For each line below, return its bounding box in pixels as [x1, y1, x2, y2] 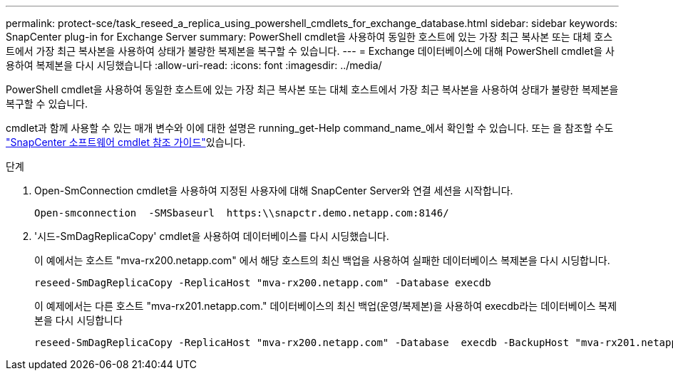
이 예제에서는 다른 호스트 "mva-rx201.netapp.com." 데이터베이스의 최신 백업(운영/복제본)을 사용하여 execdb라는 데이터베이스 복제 [34, 300, 617, 312]
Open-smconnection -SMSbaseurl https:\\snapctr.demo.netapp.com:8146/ [34, 207, 449, 219]
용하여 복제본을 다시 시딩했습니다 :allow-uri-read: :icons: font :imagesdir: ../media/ [6, 59, 382, 71]
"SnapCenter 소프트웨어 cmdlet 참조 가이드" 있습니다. [6, 136, 246, 148]
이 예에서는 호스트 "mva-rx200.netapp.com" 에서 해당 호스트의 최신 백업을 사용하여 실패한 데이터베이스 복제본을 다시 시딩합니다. [34, 254, 610, 266]
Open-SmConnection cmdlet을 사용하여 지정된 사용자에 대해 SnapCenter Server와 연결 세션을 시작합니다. [34, 184, 513, 197]
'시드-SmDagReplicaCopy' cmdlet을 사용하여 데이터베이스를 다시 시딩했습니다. [34, 230, 389, 242]
